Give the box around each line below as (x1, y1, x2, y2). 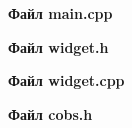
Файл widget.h (8, 36, 109, 57)
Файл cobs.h (8, 103, 93, 124)
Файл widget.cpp (8, 70, 125, 91)
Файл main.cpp (8, 3, 113, 23)
